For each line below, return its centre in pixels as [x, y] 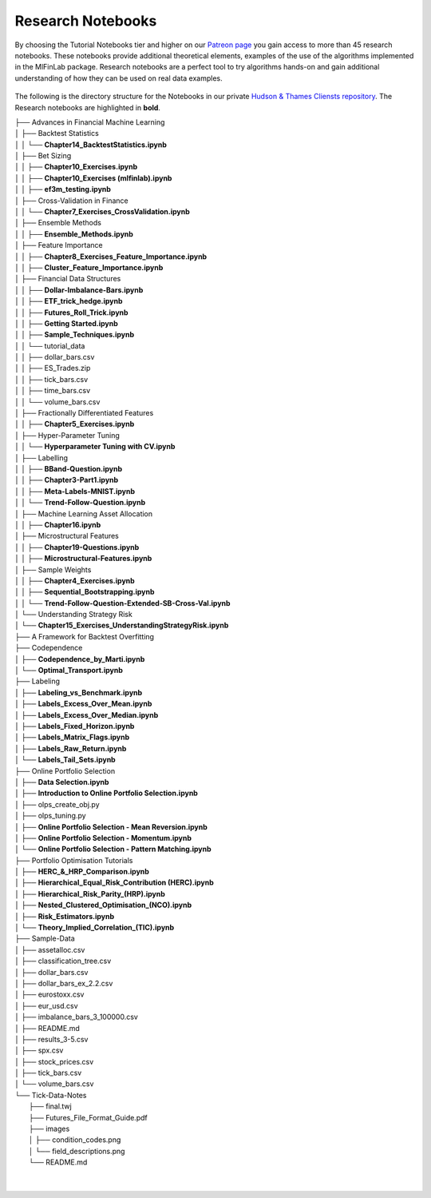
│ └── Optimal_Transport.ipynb [69, 671]
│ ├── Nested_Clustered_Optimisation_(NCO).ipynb [103, 905]
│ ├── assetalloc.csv [50, 949]
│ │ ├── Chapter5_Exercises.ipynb [75, 424]
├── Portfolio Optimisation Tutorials [74, 860]
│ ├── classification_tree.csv [63, 961]
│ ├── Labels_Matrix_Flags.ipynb [72, 737]
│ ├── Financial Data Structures [68, 279]
